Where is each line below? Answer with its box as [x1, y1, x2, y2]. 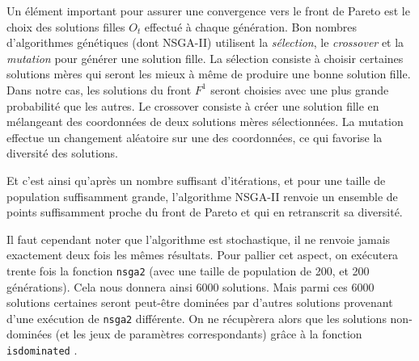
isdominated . [6, 342, 78, 358]
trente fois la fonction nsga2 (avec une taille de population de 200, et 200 [6, 262, 370, 279]
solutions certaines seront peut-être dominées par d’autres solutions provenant [6, 294, 393, 311]
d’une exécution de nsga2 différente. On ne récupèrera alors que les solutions [6, 309, 387, 326]
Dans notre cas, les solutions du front [6, 81, 192, 98]
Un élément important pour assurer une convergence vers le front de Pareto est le [6, 2, 410, 19]
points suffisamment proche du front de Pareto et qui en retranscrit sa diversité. [6, 204, 403, 220]
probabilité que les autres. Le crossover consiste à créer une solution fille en [6, 97, 379, 114]
